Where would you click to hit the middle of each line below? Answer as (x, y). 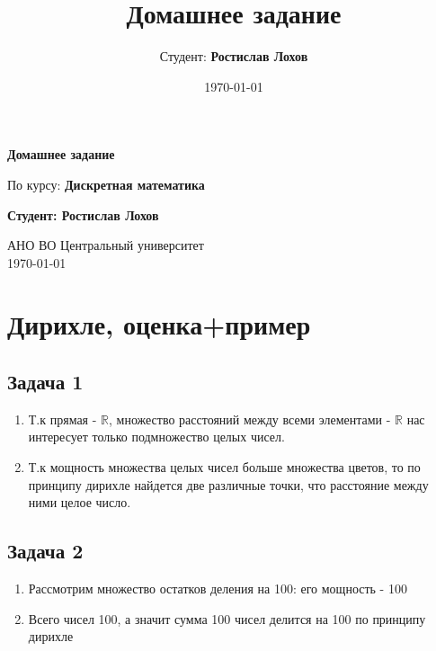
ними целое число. (80, 502)
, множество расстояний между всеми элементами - (250, 419)
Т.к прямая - (62, 419)
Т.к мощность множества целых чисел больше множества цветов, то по (224, 467)
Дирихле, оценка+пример (159, 324)
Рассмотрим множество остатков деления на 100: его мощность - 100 (218, 589)
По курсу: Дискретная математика (106, 184)
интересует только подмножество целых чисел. (156, 437)
